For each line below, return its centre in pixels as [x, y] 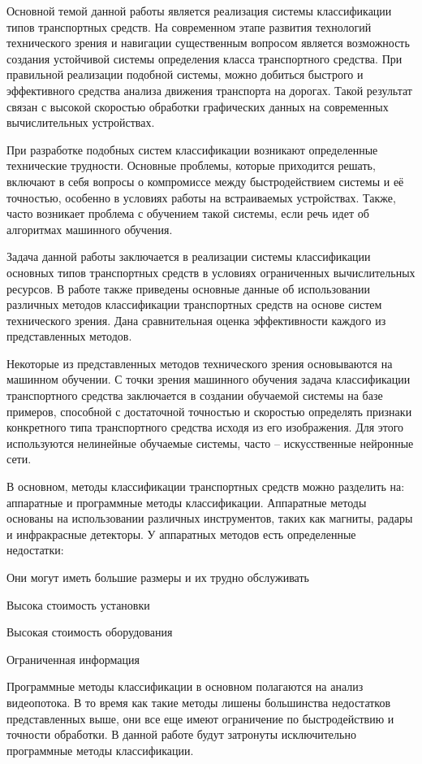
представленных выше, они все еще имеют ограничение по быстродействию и [200, 718]
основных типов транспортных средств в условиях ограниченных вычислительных [211, 272]
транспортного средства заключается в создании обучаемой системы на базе [195, 395]
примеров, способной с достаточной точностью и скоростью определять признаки [209, 411]
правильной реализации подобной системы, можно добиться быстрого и [185, 74]
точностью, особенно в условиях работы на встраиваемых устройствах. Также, [201, 197]
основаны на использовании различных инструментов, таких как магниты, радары [210, 518]
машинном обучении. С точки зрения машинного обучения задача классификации [209, 379]
